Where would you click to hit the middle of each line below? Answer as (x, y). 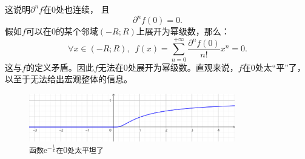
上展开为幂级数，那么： (183, 31)
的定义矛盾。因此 (60, 67)
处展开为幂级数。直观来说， (183, 67)
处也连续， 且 (82, 9)
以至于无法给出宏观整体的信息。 (69, 79)
